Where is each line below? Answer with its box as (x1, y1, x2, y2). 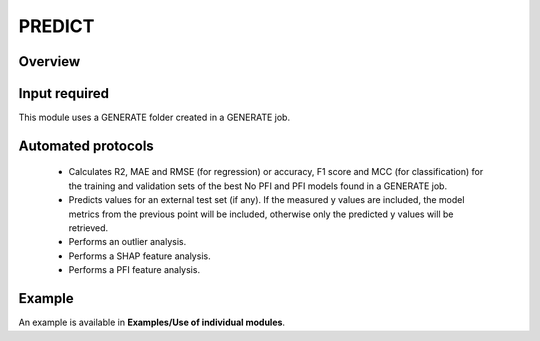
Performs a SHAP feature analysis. (68, 250, 211, 262)
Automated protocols (18, 137, 154, 154)
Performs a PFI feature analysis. (68, 264, 200, 276)
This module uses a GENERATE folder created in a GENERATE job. (18, 111, 290, 124)
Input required (18, 85, 110, 102)
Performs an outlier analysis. (68, 236, 187, 248)
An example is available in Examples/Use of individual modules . (18, 316, 285, 329)
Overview (18, 53, 81, 70)
